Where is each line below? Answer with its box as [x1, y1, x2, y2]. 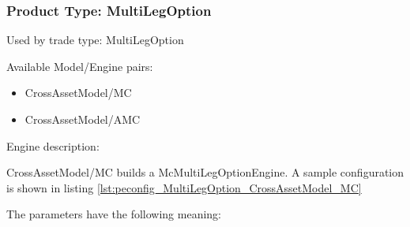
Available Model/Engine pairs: [6, 58, 153, 74]
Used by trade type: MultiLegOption [6, 32, 184, 48]
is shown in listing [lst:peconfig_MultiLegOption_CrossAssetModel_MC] [6, 179, 362, 195]
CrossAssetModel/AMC [24, 111, 141, 127]
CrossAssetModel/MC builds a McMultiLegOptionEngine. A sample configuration [6, 164, 404, 180]
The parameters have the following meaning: [6, 206, 221, 222]
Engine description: [6, 137, 100, 154]
